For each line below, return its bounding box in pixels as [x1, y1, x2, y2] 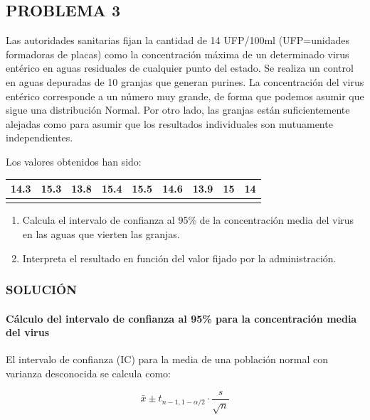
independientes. [6, 130, 73, 145]
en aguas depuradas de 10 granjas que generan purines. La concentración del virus [6, 74, 364, 89]
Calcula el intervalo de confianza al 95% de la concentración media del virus [22, 212, 354, 227]
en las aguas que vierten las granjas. [22, 226, 180, 241]
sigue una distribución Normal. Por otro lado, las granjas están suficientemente [6, 102, 350, 117]
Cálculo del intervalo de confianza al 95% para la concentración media [6, 311, 357, 325]
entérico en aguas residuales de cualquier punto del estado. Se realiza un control [6, 60, 354, 75]
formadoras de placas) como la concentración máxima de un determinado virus [6, 46, 349, 61]
